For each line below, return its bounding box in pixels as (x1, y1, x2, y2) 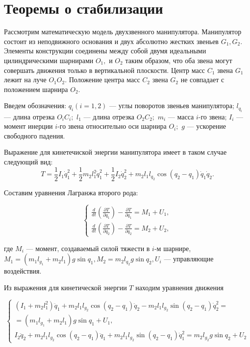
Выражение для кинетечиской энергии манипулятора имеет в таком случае (4, 147, 227, 157)
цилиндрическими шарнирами (4, 55, 94, 65)
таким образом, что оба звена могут (125, 55, 232, 65)
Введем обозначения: (4, 100, 67, 111)
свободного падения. (4, 130, 65, 140)
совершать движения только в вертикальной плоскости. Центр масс (4, 65, 205, 75)
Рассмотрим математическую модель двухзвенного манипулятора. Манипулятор (4, 26, 242, 37)
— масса (168, 111, 194, 121)
